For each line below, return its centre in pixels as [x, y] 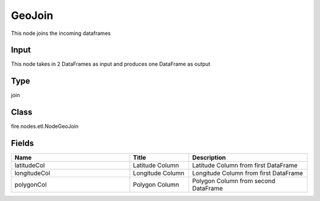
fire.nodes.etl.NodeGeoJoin [45, 126]
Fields [23, 143]
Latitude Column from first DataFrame [245, 165]
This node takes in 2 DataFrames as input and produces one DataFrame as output [111, 64]
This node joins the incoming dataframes [61, 33]
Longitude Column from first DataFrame [248, 173]
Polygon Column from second [234, 181]
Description [209, 158]
